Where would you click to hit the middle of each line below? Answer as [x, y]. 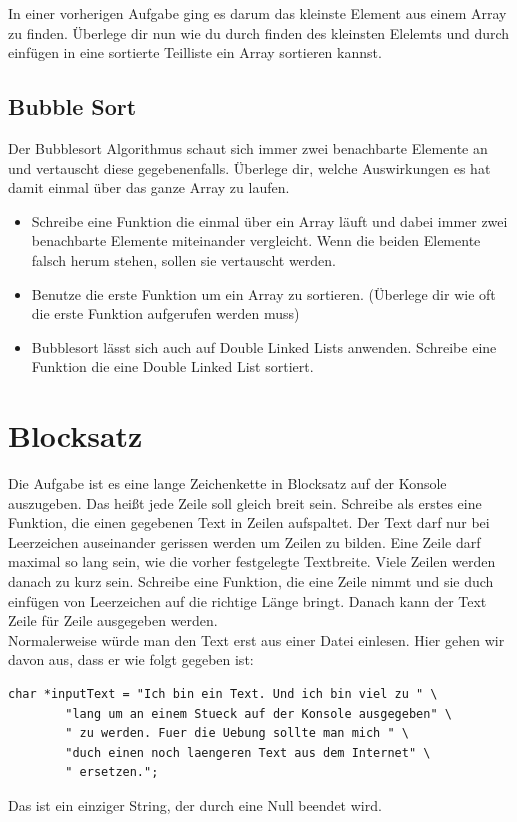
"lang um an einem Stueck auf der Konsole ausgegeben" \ [258, 713]
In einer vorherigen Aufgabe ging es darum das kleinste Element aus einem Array [257, 13]
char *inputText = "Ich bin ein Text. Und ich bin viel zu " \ [223, 693]
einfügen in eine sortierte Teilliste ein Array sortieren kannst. [195, 52]
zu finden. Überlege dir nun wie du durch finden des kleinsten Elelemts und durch [259, 32]
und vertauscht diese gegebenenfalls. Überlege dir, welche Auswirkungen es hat [249, 167]
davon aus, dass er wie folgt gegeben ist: [131, 659]
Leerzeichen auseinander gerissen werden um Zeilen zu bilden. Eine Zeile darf [244, 541]
